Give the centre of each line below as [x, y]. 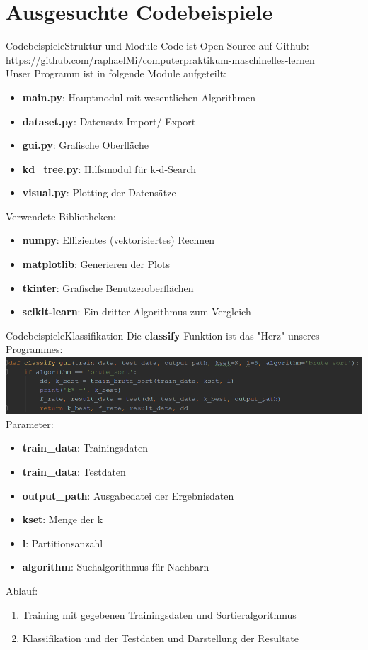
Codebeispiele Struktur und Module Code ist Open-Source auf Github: [157, 46]
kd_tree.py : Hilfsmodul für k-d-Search [109, 168]
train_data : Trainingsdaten [85, 448]
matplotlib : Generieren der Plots [96, 264]
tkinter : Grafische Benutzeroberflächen [108, 287]
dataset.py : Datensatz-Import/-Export [109, 121]
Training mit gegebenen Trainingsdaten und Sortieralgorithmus [159, 614]
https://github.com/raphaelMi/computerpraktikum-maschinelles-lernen [160, 59]
